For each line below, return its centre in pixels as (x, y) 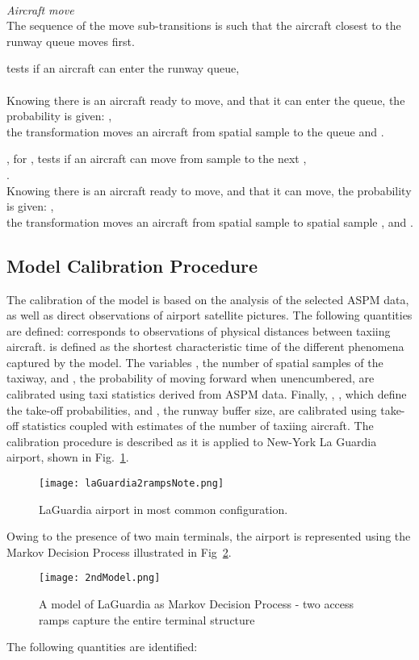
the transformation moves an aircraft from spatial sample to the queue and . (195, 131)
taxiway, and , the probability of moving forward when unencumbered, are (191, 378)
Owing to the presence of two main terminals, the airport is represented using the (209, 536)
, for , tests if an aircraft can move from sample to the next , (157, 159)
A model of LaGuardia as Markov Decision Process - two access (197, 604)
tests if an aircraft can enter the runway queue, (123, 68)
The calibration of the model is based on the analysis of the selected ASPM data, (208, 299)
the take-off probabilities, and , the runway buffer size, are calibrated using (192, 409)
